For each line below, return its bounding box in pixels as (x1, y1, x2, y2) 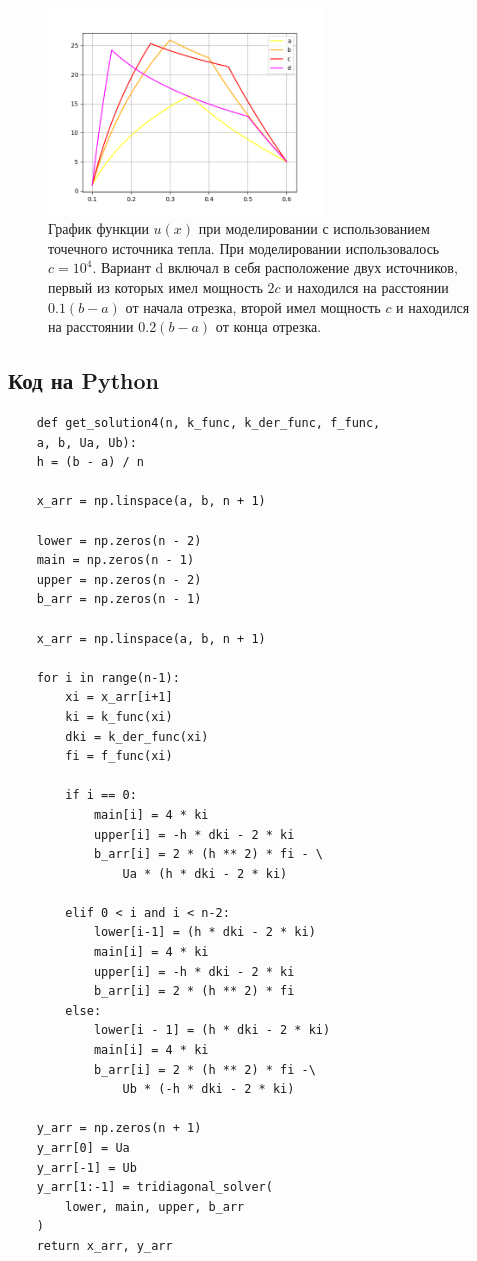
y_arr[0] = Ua (36, 1141, 130, 1156)
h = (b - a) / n (36, 455, 145, 470)
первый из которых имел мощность (48, 277, 263, 298)
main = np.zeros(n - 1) (36, 553, 195, 568)
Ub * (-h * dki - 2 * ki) (122, 1082, 295, 1097)
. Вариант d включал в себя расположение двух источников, (92, 257, 458, 278)
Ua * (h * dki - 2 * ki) (122, 866, 288, 881)
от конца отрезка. (215, 316, 322, 337)
